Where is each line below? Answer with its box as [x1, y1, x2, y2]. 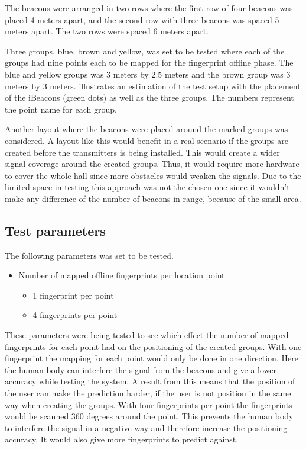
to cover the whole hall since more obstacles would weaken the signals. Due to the [5, 169, 301, 181]
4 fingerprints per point [32, 309, 118, 321]
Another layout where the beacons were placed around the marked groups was [5, 123, 288, 135]
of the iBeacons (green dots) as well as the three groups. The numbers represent [5, 91, 294, 104]
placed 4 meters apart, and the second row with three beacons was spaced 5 [5, 13, 279, 25]
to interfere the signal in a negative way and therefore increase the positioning [5, 421, 288, 434]
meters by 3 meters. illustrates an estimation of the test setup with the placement [5, 79, 301, 92]
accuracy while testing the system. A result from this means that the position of [5, 375, 295, 387]
